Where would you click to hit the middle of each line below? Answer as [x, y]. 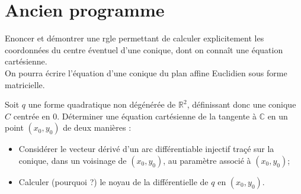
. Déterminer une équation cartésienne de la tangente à [157, 116]
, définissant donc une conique [241, 104]
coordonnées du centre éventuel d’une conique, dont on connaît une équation [144, 49]
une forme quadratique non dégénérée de [102, 104]
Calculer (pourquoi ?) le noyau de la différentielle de [113, 181]
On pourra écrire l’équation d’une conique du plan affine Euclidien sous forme [146, 72]
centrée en [32, 116]
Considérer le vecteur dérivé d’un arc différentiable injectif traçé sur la [146, 149]
